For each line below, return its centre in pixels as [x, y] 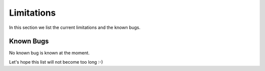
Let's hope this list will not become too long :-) [56, 62]
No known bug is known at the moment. [49, 53]
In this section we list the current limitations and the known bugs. [75, 27]
